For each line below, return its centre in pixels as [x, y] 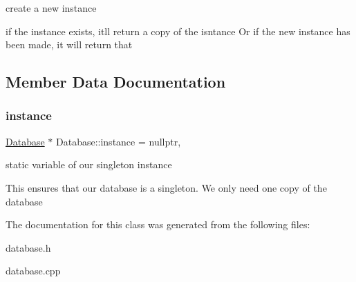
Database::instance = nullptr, [119, 141]
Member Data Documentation [116, 82]
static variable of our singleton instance [89, 164]
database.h [28, 247]
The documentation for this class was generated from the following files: [158, 224]
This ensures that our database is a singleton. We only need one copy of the [166, 187]
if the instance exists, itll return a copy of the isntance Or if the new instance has [178, 31]
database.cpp [33, 271]
